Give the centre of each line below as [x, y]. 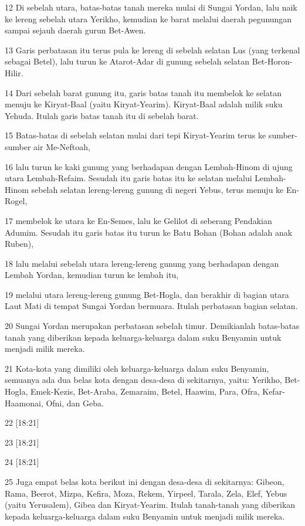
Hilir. [14, 72]
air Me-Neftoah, [62, 146]
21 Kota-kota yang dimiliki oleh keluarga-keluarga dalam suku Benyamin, [137, 368]
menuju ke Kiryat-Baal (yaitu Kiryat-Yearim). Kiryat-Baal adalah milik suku [144, 104]
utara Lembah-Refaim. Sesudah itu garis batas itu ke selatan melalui [128, 178]
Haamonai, [24, 403]
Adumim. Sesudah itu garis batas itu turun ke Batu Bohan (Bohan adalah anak [149, 232]
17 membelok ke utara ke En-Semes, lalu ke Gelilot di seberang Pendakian [138, 220]
